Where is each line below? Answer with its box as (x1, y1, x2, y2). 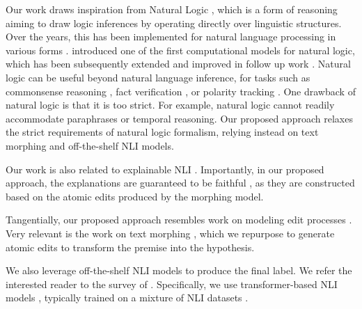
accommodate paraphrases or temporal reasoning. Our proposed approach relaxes (6, 111, 353, 125)
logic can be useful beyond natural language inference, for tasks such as (6, 70, 310, 84)
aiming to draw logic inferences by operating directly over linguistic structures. (6, 15, 342, 30)
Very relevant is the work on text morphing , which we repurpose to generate (6, 225, 335, 240)
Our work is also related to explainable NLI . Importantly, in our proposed (6, 161, 324, 176)
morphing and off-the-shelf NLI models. (6, 138, 174, 152)
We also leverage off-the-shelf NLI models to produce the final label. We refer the (6, 263, 352, 278)
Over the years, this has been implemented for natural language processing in (6, 29, 336, 44)
